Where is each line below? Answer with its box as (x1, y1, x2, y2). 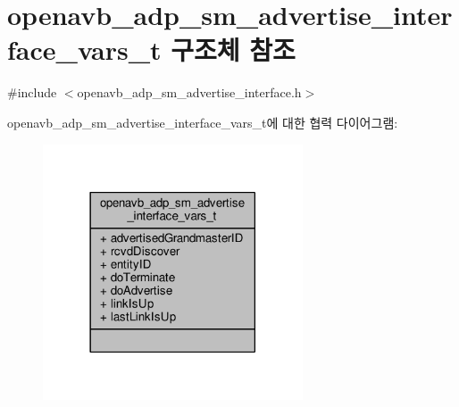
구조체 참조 (171, 31, 296, 68)
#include (7, 83, 57, 102)
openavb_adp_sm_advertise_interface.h (77, 83, 302, 102)
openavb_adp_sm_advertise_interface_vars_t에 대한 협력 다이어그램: (7, 112, 398, 131)
